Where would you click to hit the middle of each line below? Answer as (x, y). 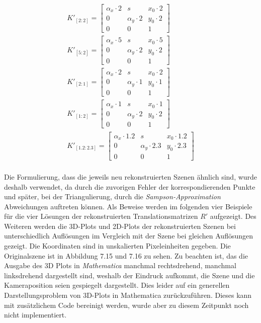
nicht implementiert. (35, 315)
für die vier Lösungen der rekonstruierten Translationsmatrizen (101, 216)
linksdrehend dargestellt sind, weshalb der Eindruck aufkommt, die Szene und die (129, 275)
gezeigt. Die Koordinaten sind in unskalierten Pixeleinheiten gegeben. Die (117, 246)
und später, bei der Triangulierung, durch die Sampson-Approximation (112, 196)
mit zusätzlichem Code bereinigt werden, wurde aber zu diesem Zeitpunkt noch (126, 305)
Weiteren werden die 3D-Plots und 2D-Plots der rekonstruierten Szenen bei (120, 226)
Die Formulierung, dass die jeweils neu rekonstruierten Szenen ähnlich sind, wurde (131, 176)
